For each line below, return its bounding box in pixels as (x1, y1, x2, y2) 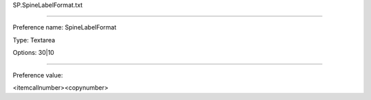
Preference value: (12, 71, 63, 79)
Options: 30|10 (12, 49, 54, 57)
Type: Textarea (12, 36, 56, 44)
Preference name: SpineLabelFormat (12, 23, 117, 32)
